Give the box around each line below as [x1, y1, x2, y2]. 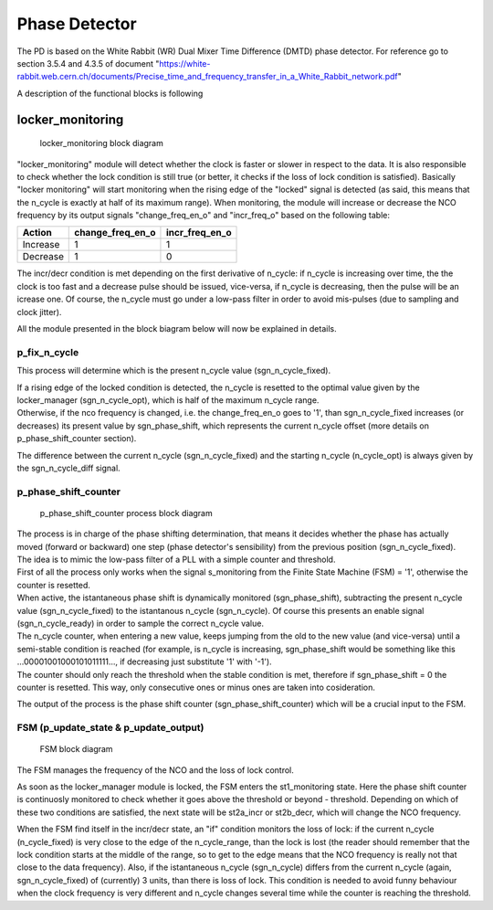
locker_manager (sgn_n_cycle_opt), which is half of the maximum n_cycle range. [16, 394, 320, 406]
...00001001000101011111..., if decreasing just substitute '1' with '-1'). [16, 656, 273, 667]
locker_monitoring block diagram [39, 138, 163, 149]
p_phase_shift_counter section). [16, 433, 137, 444]
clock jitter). [16, 306, 62, 317]
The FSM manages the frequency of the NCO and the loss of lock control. [16, 764, 294, 776]
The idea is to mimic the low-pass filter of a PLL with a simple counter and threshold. [16, 554, 336, 566]
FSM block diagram [39, 744, 113, 755]
